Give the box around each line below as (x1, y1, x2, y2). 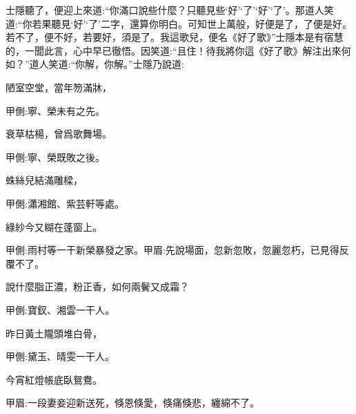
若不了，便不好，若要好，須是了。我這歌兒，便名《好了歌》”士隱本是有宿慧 (6, 30, 344, 44)
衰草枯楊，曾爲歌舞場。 (6, 126, 112, 141)
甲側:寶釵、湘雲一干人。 (6, 302, 115, 317)
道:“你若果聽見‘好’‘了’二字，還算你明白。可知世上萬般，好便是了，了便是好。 (6, 16, 353, 30)
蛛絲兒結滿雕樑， (6, 173, 83, 187)
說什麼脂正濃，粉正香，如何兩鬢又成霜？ (6, 279, 189, 294)
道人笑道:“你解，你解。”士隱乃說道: (29, 57, 184, 71)
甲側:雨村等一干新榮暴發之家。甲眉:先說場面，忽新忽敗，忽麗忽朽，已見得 (6, 243, 339, 257)
